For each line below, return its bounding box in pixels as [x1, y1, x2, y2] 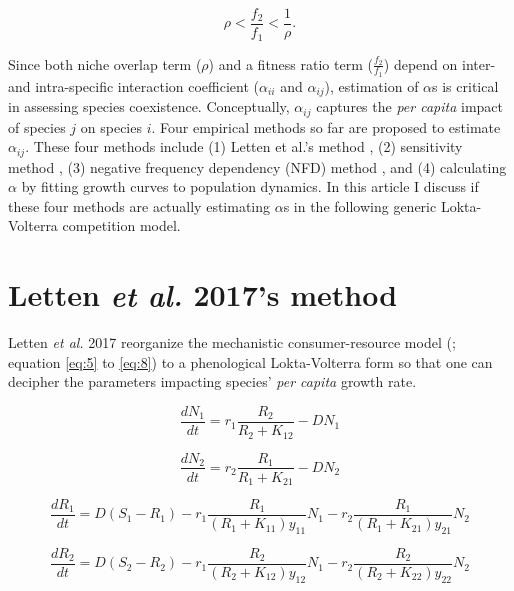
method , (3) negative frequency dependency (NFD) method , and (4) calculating [8, 156, 507, 177]
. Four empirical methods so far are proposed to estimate [151, 116, 501, 137]
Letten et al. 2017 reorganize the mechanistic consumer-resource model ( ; [8, 332, 456, 353]
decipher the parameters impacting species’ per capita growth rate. [8, 371, 417, 392]
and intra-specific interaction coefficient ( [8, 75, 259, 96]
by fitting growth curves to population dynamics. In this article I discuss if [21, 176, 479, 197]
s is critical [432, 75, 499, 96]
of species [8, 116, 66, 137]
